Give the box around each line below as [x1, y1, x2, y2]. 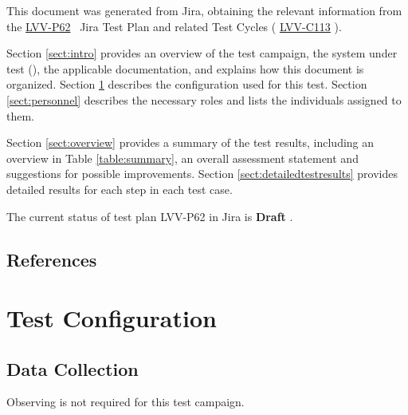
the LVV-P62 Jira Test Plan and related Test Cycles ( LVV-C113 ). [6, 18, 342, 34]
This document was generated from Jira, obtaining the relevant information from [6, 2, 402, 18]
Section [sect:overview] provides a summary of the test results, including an [6, 134, 375, 151]
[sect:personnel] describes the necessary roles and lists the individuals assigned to [6, 91, 402, 108]
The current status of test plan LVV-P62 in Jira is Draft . [6, 207, 293, 224]
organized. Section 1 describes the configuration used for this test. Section [6, 76, 367, 93]
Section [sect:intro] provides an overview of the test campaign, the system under [6, 45, 398, 61]
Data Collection [6, 356, 139, 381]
